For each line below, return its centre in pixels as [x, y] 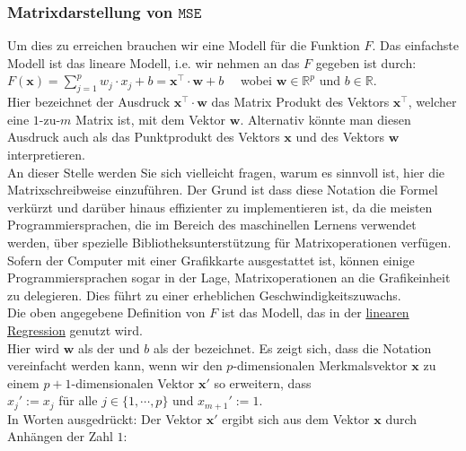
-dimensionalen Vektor [133, 382]
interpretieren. [46, 154]
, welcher [432, 102]
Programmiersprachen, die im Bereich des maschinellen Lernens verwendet [212, 225]
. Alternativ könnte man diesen [325, 119]
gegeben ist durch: [366, 62]
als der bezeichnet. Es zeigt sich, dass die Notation [292, 347]
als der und [109, 347]
